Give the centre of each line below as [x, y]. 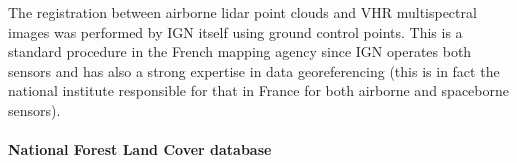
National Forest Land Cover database [140, 149]
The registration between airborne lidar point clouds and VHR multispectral [242, 12]
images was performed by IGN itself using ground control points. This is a [235, 31]
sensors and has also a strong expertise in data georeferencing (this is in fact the [254, 70]
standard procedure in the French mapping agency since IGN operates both [240, 51]
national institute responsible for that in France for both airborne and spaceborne [258, 90]
